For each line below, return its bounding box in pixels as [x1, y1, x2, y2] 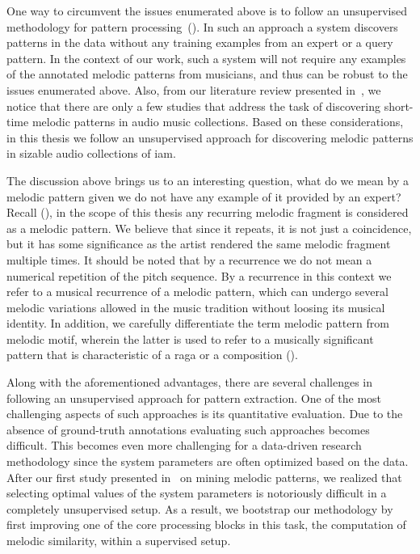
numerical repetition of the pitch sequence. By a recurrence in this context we [6, 267, 392, 284]
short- [384, 97, 414, 114]
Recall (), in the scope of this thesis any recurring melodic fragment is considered [6, 204, 409, 221]
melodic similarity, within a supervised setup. [6, 532, 231, 548]
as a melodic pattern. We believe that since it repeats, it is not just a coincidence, [6, 219, 412, 236]
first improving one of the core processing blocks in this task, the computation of [6, 516, 406, 533]
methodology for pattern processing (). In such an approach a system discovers [6, 18, 398, 35]
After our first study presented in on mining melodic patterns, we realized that [6, 468, 402, 485]
